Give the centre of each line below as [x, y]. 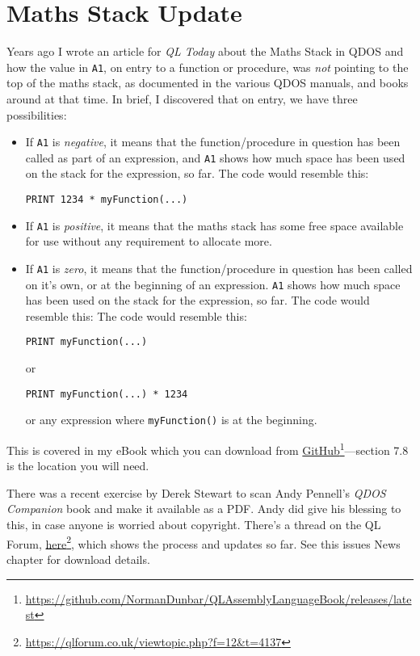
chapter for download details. [78, 559]
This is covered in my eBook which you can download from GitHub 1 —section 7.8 [208, 449]
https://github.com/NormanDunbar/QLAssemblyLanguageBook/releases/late [218, 598]
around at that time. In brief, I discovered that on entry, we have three [182, 98]
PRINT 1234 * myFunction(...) [107, 200]
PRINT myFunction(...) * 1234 [107, 394]
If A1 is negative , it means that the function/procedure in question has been [213, 142]
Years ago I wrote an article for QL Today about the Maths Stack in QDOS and [205, 51]
